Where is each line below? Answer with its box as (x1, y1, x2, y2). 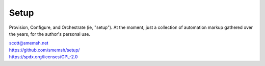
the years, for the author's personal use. (9, 31, 90, 37)
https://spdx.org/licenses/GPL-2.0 (9, 54, 78, 60)
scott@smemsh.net (9, 40, 49, 46)
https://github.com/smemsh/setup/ (9, 47, 80, 53)
